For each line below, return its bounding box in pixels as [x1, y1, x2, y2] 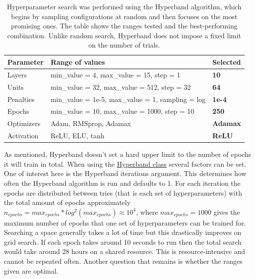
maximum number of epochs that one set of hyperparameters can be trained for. [4, 217, 246, 228]
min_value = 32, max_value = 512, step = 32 [50, 81, 191, 92]
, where [136, 206, 158, 217]
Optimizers [7, 118, 41, 128]
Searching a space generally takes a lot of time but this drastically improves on [4, 227, 242, 237]
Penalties [7, 94, 35, 104]
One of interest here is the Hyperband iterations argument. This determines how [4, 168, 247, 178]
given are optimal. [4, 265, 58, 276]
